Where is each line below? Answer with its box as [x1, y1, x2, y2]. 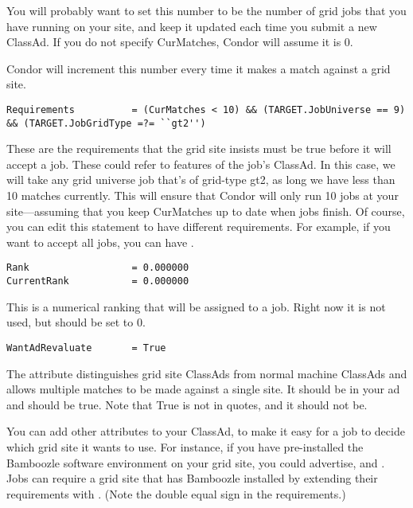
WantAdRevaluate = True [6, 342, 166, 354]
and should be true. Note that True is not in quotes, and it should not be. [6, 396, 368, 412]
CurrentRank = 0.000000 [6, 275, 189, 287]
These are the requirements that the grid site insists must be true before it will [6, 140, 392, 157]
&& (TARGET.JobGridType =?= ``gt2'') [6, 117, 206, 129]
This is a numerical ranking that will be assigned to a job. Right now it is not [6, 298, 386, 315]
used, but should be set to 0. [6, 314, 146, 330]
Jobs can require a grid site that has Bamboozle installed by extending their [6, 470, 378, 487]
